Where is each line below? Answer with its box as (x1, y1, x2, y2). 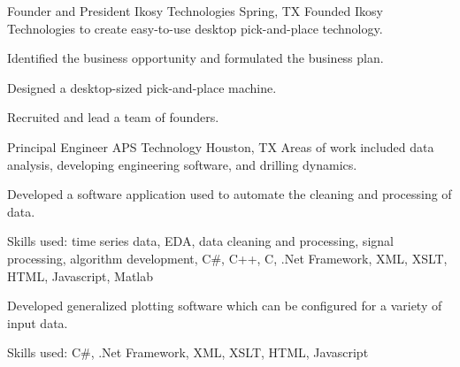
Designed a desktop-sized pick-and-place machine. (7, 78, 277, 96)
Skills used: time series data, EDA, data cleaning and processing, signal (7, 232, 394, 250)
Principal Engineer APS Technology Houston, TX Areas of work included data (7, 137, 434, 156)
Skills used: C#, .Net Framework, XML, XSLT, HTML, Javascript (7, 343, 369, 362)
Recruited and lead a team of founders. (7, 108, 219, 126)
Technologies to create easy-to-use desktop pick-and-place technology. (7, 19, 383, 37)
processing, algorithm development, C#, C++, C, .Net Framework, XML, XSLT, (7, 248, 448, 267)
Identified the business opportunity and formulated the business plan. (7, 49, 384, 67)
